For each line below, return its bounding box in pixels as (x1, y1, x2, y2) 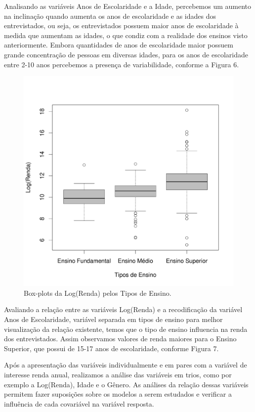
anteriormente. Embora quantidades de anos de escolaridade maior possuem (4, 40, 233, 50)
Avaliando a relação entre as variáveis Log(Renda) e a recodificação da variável (4, 304, 243, 315)
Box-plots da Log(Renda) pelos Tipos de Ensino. (24, 287, 171, 298)
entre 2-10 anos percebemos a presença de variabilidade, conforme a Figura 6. (4, 59, 239, 69)
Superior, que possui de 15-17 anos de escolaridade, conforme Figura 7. (4, 343, 219, 353)
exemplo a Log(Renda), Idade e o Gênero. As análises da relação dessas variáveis (4, 379, 249, 389)
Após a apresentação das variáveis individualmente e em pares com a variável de (4, 360, 247, 370)
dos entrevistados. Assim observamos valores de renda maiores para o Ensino (4, 333, 237, 344)
